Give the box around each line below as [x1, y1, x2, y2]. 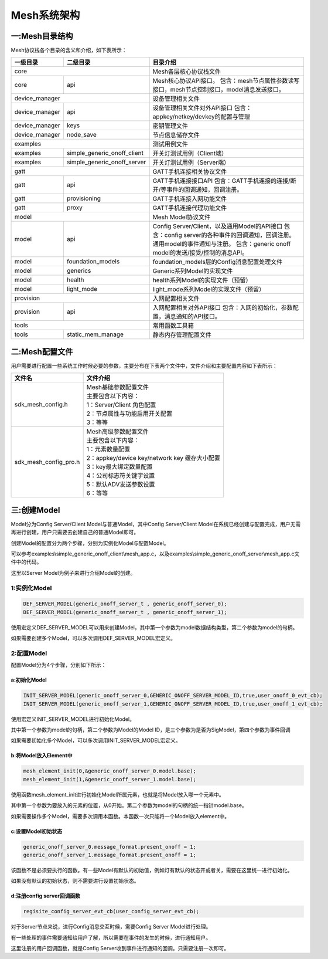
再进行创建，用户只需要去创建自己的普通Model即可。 [11, 528, 139, 536]
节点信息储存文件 [152, 131, 200, 139]
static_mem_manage [66, 330, 124, 338]
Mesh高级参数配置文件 [86, 428, 149, 436]
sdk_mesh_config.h [14, 401, 69, 409]
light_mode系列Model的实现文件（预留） [152, 285, 265, 293]
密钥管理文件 [152, 122, 189, 130]
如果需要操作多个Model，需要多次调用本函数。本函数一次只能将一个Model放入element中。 [11, 812, 230, 819]
